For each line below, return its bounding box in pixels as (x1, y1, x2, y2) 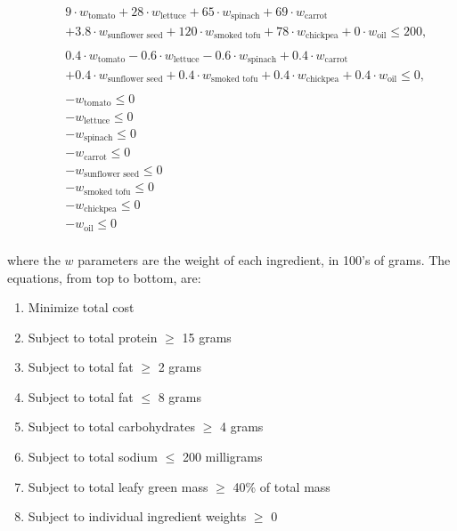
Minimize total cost (28, 298, 135, 317)
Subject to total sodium (28, 447, 158, 466)
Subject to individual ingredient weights (28, 507, 247, 526)
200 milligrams (182, 447, 263, 466)
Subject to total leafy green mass (28, 477, 208, 495)
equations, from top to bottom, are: (7, 268, 201, 286)
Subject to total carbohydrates (28, 417, 196, 436)
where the (7, 250, 61, 269)
